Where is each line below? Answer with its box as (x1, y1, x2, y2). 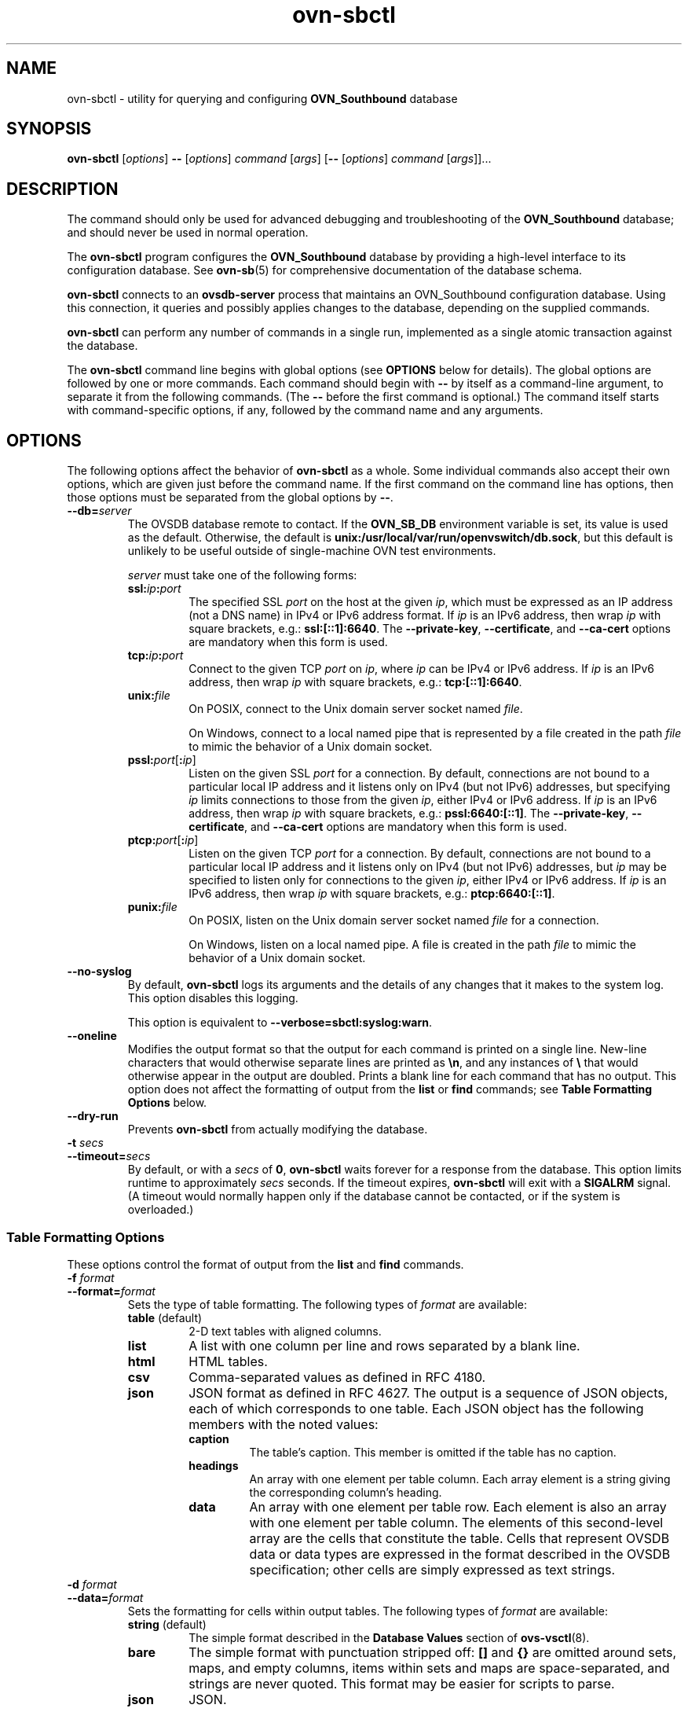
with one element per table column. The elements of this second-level (249, 1514, 664, 1530)
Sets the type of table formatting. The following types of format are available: (127, 1297, 527, 1311)
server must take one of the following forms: (127, 568, 357, 582)
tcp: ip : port (127, 648, 184, 663)
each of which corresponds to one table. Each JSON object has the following (188, 1400, 644, 1416)
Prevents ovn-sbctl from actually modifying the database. (127, 1122, 428, 1137)
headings (188, 1458, 239, 1472)
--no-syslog (67, 964, 132, 979)
